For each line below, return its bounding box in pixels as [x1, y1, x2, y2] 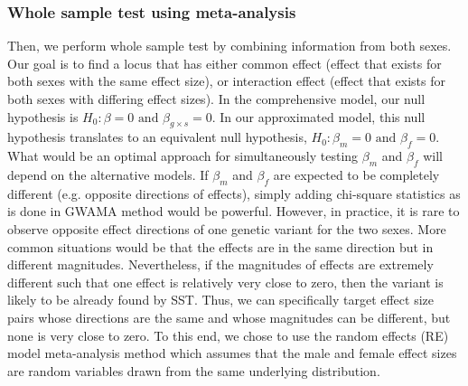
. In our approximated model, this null [211, 107, 426, 126]
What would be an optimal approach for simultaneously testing [7, 146, 359, 165]
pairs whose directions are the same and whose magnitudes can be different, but [7, 307, 451, 326]
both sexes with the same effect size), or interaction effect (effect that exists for [7, 71, 446, 90]
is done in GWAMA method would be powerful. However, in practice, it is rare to [7, 202, 460, 221]
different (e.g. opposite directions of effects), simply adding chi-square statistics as [7, 184, 461, 202]
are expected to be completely [273, 165, 440, 184]
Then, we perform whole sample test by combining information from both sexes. [7, 36, 452, 55]
